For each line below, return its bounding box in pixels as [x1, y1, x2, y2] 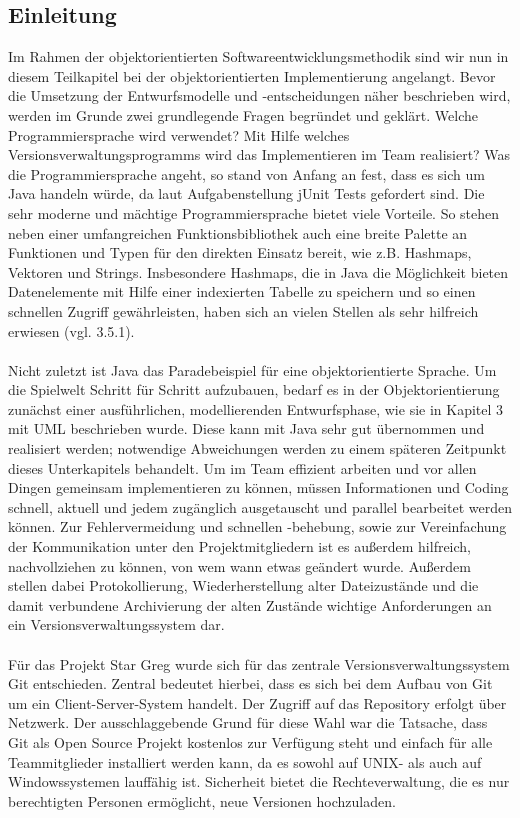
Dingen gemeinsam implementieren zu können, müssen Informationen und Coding [8, 477, 509, 498]
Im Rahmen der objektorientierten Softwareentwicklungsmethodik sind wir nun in [8, 46, 509, 67]
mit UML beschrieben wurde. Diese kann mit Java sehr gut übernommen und [8, 418, 485, 439]
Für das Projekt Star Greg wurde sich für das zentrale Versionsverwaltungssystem [8, 653, 510, 674]
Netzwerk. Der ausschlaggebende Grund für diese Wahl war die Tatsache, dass [8, 712, 488, 733]
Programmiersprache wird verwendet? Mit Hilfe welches [8, 124, 350, 145]
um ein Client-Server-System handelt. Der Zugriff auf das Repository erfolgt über [8, 692, 507, 713]
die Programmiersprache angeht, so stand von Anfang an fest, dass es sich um [8, 163, 485, 184]
